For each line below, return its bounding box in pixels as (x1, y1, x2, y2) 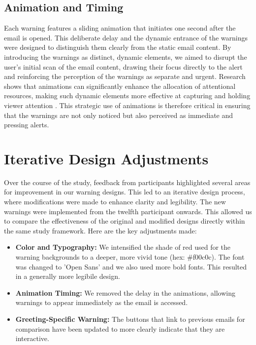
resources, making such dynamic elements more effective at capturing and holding (4, 90, 251, 101)
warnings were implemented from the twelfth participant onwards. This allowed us (4, 206, 252, 216)
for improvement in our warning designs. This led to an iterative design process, (4, 187, 245, 197)
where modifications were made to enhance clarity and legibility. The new (4, 196, 226, 207)
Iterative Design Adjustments (4, 148, 209, 168)
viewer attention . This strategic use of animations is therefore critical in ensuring (4, 100, 251, 110)
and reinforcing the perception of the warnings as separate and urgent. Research (4, 71, 246, 81)
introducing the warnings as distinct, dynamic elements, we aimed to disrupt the (4, 51, 247, 62)
